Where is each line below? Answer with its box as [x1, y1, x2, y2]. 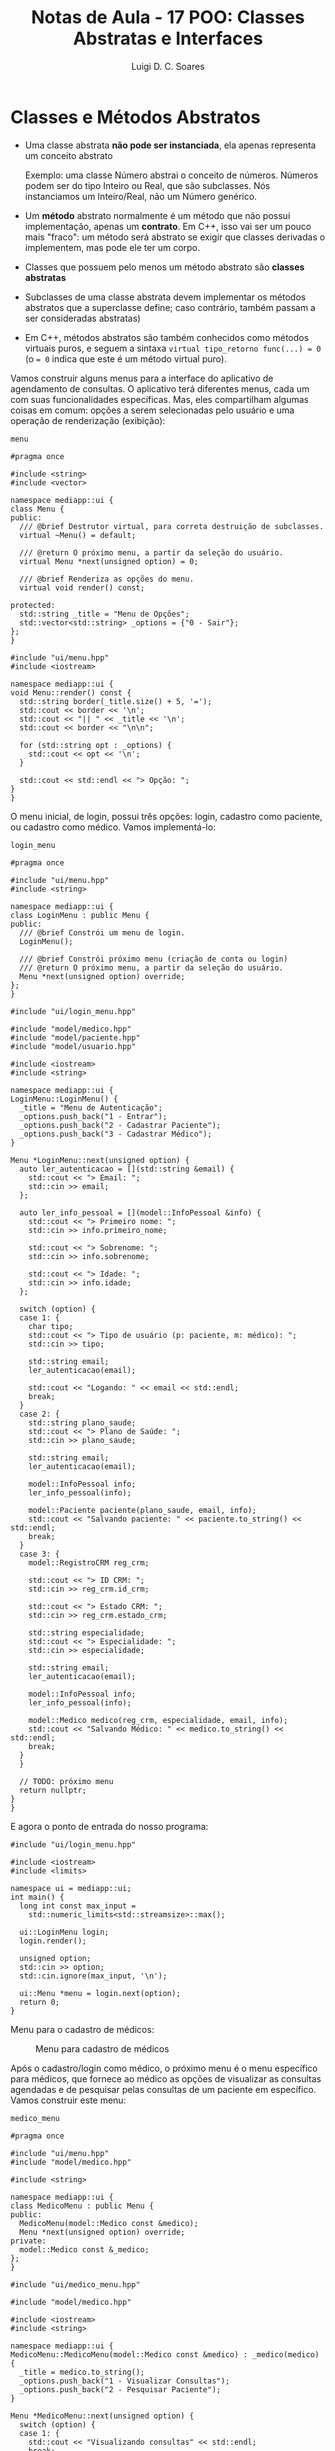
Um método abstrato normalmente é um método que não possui [24, 209, 291, 221]
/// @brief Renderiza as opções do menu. [19, 574, 195, 584]
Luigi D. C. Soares [131, 60, 205, 72]
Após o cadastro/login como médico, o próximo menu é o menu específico [10, 2062, 318, 2074]
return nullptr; [19, 1785, 87, 1795]
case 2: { [19, 1409, 60, 1419]
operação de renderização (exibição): [10, 414, 166, 426]
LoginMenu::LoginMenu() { [10, 1094, 118, 1104]
